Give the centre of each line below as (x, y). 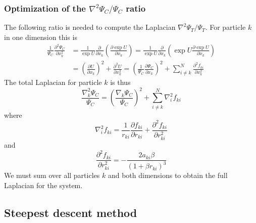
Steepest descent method (71, 213)
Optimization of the (45, 8)
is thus (120, 82)
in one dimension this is (41, 37)
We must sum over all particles (52, 175)
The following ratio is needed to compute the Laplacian (90, 27)
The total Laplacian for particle (53, 82)
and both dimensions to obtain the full (168, 175)
